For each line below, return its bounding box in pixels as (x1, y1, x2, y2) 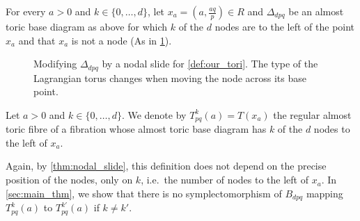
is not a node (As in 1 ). (71, 33, 172, 47)
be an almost (288, 4, 344, 18)
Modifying (33, 56, 77, 71)
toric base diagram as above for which (6, 19, 168, 33)
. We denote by (121, 107, 187, 122)
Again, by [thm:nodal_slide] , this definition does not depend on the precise (6, 158, 327, 173)
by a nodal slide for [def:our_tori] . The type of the (102, 56, 318, 71)
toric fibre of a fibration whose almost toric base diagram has (6, 122, 267, 136)
